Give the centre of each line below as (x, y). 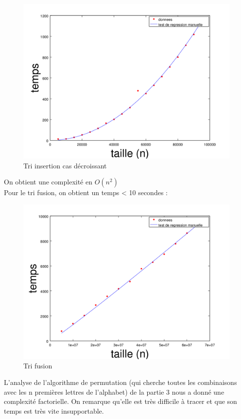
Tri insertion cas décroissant (65, 165)
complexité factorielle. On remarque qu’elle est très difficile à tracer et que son (120, 401)
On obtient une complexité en (48, 182)
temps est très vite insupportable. (54, 410)
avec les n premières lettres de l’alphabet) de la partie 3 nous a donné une (114, 392)
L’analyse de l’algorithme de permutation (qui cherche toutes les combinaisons (120, 382)
